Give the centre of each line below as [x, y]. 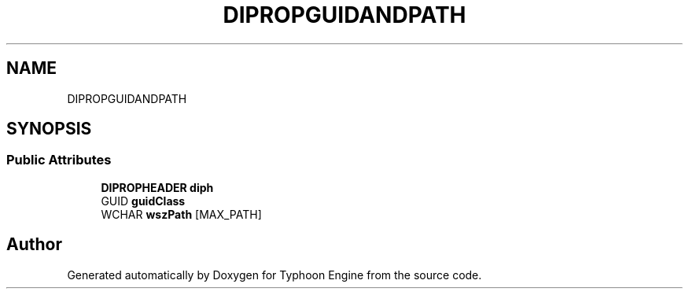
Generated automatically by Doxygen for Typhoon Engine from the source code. [274, 275]
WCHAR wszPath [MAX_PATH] [181, 214]
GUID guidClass [143, 201]
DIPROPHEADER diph [157, 187]
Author [34, 245]
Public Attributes [59, 160]
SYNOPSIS [49, 129]
